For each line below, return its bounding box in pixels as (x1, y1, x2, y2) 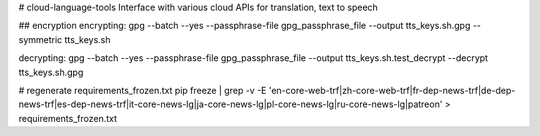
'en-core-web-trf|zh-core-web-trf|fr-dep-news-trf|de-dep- (268, 84, 516, 96)
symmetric (18, 33, 63, 45)
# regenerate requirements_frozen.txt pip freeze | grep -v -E (18, 84, 267, 96)
